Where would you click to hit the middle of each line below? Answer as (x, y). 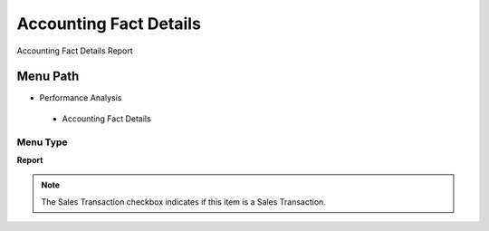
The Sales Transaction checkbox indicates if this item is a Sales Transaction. (183, 202)
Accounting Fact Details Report (75, 51)
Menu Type (42, 142)
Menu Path (48, 77)
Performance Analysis (81, 98)
